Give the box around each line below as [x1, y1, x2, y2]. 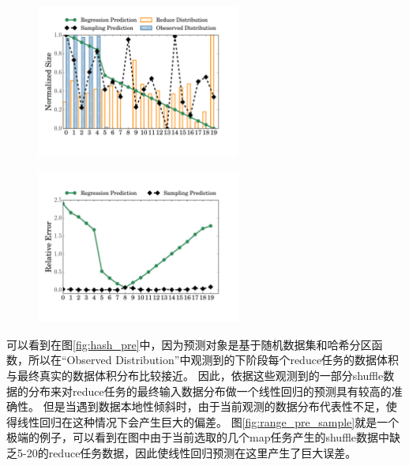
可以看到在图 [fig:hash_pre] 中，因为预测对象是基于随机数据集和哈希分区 [6, 336, 372, 352]
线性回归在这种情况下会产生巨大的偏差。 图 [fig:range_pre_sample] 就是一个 [17, 413, 400, 430]
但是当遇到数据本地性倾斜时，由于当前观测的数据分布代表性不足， [43, 398, 386, 415]
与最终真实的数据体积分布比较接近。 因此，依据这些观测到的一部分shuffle [6, 366, 384, 383]
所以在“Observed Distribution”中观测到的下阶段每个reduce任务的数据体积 [28, 351, 400, 368]
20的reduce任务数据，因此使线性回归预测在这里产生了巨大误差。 [26, 444, 357, 460]
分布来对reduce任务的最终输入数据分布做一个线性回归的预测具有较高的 [28, 382, 392, 399]
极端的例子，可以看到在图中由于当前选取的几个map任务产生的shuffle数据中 [6, 429, 390, 445]
